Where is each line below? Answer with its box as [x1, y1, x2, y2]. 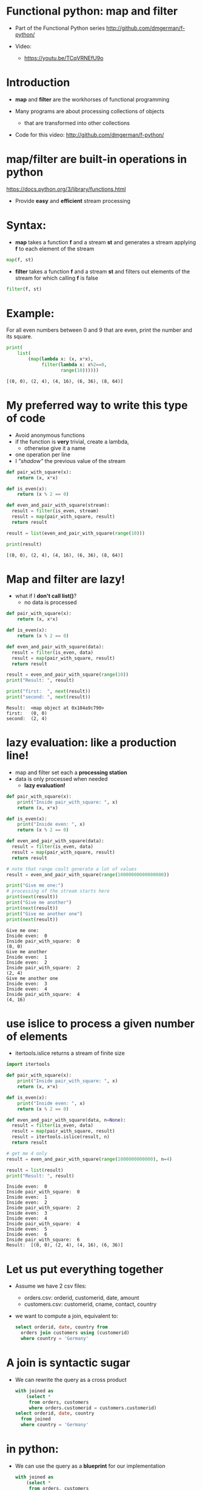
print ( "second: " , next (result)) [6, 694, 91, 700]
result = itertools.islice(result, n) [12, 1134, 110, 1140]
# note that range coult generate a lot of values [6, 866, 137, 872]
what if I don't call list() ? [15, 592, 77, 600]
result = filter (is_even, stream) [12, 508, 99, 514]
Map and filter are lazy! [6, 572, 126, 586]
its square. [6, 333, 33, 340]
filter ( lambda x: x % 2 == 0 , [41, 362, 107, 368]
